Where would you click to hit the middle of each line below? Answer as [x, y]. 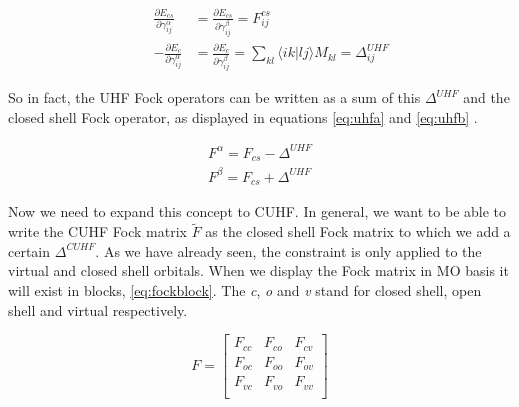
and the [486, 97]
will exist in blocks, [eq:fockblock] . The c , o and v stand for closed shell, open [245, 290]
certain [29, 250]
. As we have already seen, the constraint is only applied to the [288, 250]
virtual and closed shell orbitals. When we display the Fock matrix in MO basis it [258, 270]
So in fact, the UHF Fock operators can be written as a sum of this [214, 97]
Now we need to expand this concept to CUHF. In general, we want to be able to [257, 211]
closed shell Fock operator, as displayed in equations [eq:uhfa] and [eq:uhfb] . [243, 116]
